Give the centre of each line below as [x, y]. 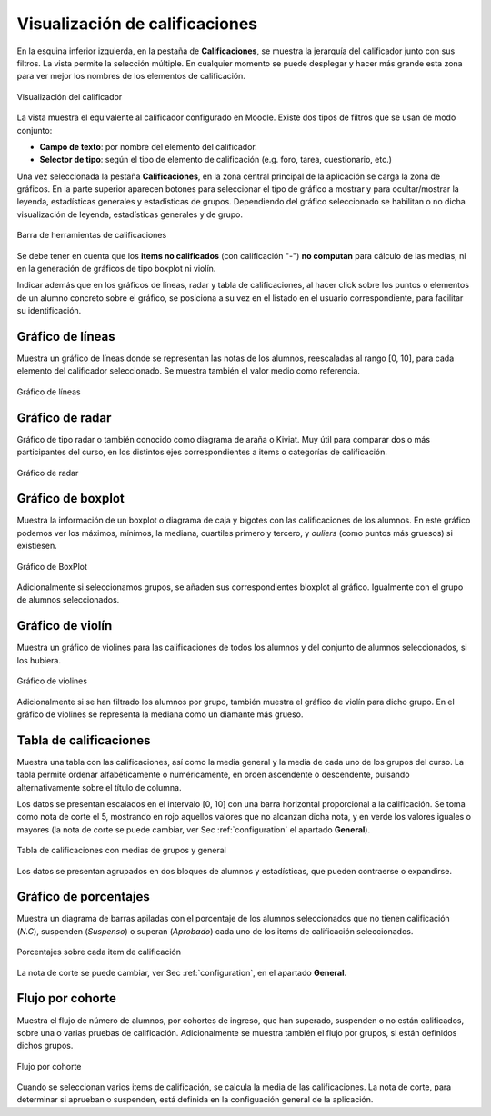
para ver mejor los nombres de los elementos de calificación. [131, 76]
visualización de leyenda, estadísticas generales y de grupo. [130, 214]
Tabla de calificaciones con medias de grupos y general [121, 851]
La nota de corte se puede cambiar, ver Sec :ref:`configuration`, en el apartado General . [182, 972]
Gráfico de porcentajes [83, 897]
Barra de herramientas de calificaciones [92, 235]
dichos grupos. [45, 1046]
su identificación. [49, 311]
